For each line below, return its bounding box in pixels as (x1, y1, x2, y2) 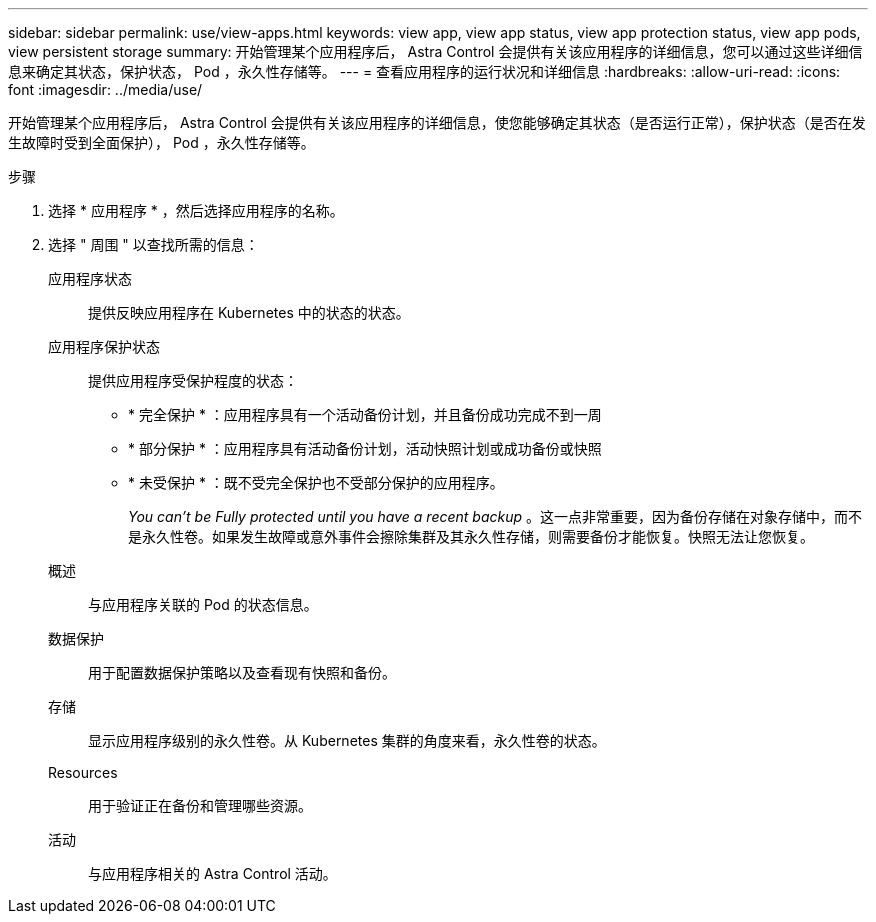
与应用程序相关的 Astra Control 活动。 (88, 865, 337, 882)
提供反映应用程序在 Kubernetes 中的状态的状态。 (88, 304, 410, 321)
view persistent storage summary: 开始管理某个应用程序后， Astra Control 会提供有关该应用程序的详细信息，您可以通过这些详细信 (8, 43, 863, 60)
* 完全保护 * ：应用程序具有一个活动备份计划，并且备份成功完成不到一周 (128, 406, 602, 423)
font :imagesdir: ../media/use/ (8, 81, 203, 98)
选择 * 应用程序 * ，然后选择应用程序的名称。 (48, 202, 344, 219)
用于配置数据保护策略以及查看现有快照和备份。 (88, 664, 396, 681)
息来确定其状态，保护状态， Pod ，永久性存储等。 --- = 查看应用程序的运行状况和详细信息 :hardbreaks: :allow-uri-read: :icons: (8, 63, 841, 80)
